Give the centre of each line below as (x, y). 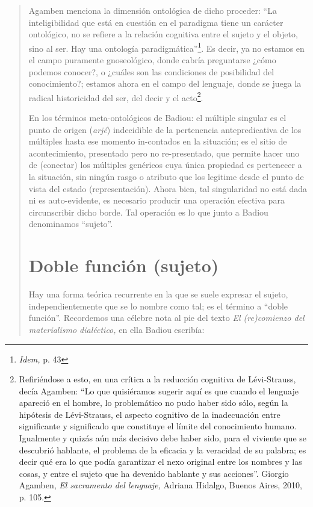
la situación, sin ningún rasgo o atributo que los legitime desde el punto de (166, 177)
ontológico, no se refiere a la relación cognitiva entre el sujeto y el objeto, (163, 34)
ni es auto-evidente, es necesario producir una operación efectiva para (156, 200)
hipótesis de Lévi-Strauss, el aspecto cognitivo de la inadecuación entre (150, 414)
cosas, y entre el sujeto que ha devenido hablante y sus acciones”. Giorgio (154, 473)
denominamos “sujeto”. (71, 224)
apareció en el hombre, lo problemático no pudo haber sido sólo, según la (153, 403)
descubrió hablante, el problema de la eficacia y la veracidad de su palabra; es (163, 449)
